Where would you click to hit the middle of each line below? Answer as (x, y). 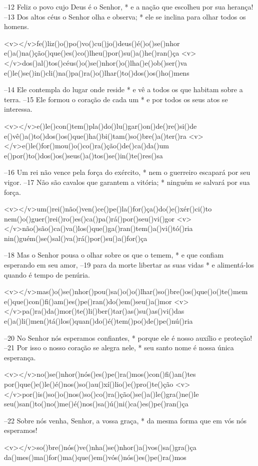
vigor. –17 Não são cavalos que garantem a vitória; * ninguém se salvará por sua (127, 182)
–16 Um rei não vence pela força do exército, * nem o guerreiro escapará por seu (127, 172)
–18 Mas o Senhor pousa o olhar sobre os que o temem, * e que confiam (114, 255)
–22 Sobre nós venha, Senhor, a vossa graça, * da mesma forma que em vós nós (125, 420)
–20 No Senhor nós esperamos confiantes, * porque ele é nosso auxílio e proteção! (128, 337)
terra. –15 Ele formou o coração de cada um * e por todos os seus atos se (116, 99)
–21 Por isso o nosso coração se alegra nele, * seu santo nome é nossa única (119, 347)
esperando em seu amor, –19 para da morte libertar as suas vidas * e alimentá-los (129, 265)
